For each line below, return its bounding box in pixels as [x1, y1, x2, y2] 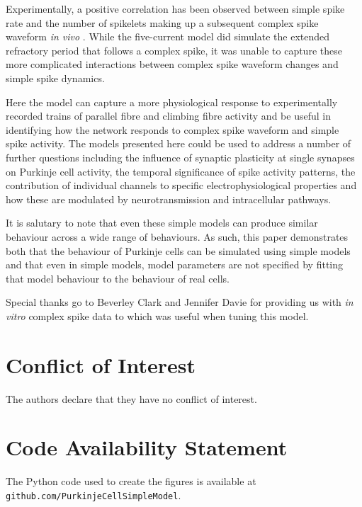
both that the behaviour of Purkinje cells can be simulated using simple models [6, 243, 351, 258]
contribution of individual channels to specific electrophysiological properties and [6, 178, 357, 193]
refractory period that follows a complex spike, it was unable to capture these [6, 42, 342, 57]
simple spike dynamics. [6, 70, 105, 85]
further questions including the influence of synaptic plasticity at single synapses [6, 149, 355, 164]
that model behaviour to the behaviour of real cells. [6, 270, 230, 285]
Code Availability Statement [6, 433, 288, 462]
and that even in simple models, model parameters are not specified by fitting [6, 257, 344, 272]
